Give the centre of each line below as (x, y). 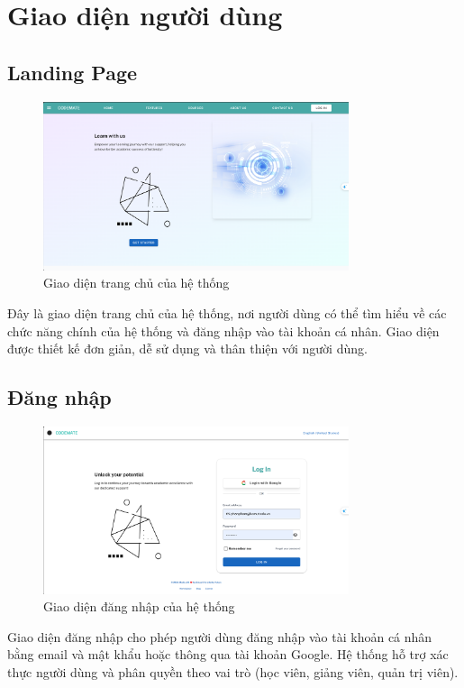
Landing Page (73, 72)
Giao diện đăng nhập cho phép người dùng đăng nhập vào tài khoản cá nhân (220, 636)
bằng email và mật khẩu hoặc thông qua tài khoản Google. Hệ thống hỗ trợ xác (228, 654)
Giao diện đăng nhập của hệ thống (139, 606)
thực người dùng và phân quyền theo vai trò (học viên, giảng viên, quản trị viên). (233, 672)
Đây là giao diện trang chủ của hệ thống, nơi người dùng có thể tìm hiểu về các (227, 312)
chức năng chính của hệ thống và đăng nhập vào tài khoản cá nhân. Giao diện (223, 330)
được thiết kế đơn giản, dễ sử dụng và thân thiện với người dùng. (187, 349)
